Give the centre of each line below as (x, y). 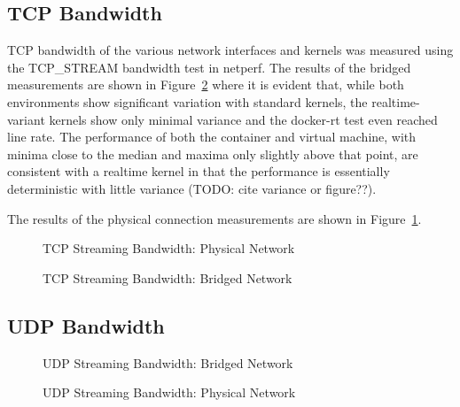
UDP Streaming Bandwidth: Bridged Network (168, 362)
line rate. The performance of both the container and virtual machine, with (212, 137)
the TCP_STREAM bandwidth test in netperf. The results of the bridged (209, 67)
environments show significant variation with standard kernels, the (187, 101)
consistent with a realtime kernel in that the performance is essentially (199, 171)
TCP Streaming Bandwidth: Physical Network (169, 248)
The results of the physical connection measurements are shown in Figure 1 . (214, 218)
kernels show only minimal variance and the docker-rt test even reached (243, 119)
